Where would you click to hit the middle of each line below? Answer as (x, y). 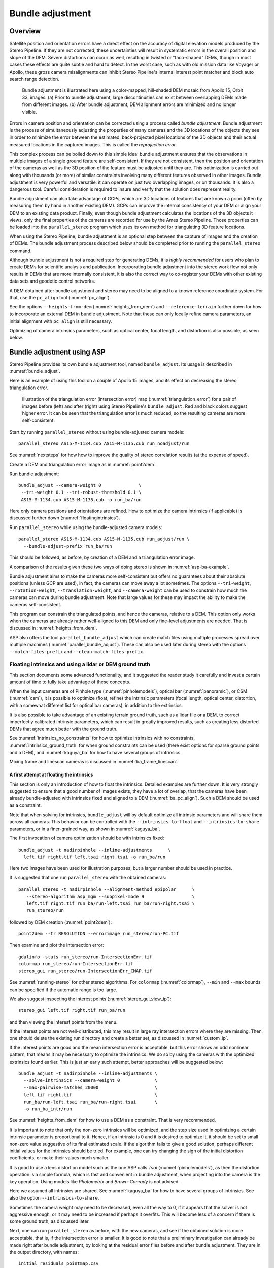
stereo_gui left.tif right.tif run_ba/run (72, 1010)
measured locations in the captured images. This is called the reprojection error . (93, 145)
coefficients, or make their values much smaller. (59, 1158)
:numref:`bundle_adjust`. (35, 371)
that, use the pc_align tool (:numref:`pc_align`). (60, 297)
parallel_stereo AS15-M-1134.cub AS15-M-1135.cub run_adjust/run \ (104, 539)
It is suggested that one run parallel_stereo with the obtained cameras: (88, 877)
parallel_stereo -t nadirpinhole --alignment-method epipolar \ (107, 889)
